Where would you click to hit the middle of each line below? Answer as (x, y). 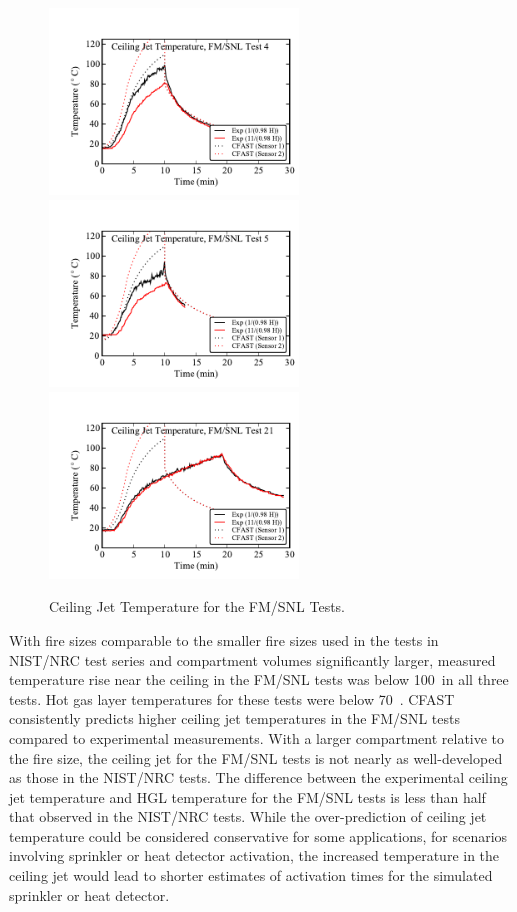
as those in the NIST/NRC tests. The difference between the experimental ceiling (258, 777)
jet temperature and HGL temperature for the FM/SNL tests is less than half (247, 796)
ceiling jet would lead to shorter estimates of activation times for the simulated (251, 875)
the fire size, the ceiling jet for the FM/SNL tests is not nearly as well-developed (256, 757)
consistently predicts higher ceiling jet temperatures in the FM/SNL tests (234, 718)
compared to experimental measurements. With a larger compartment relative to (257, 737)
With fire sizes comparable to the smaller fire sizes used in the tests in (224, 639)
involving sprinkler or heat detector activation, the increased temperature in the (254, 855)
